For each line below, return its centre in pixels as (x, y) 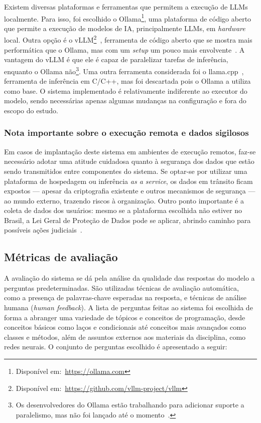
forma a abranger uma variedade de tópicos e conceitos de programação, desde (125, 317)
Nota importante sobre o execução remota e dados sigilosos (126, 133)
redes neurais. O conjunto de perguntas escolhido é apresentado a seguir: (116, 347)
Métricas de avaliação (61, 257)
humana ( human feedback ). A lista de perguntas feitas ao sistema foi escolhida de (128, 307)
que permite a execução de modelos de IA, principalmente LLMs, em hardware (125, 28)
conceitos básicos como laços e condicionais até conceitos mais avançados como (125, 327)
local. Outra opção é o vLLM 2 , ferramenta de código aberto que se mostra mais (128, 39)
